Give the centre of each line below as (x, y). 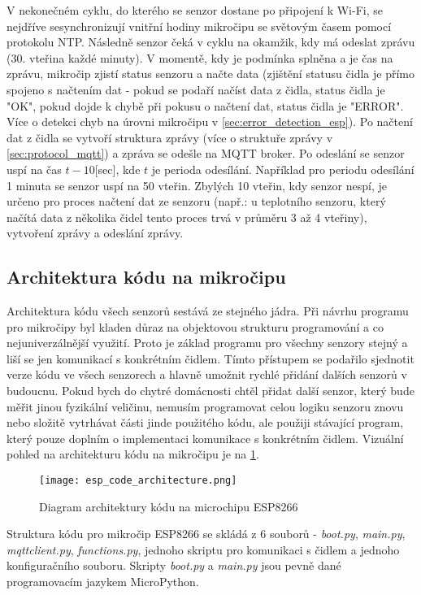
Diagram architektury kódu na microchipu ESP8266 (169, 506)
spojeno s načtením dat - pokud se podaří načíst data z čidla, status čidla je (196, 89)
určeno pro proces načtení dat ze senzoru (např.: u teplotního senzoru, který (196, 201)
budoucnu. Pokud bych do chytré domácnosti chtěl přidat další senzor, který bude (210, 391)
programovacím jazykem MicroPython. (103, 582)
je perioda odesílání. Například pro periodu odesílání (283, 169)
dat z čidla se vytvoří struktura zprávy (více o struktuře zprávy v (170, 137)
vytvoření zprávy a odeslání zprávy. (95, 233)
